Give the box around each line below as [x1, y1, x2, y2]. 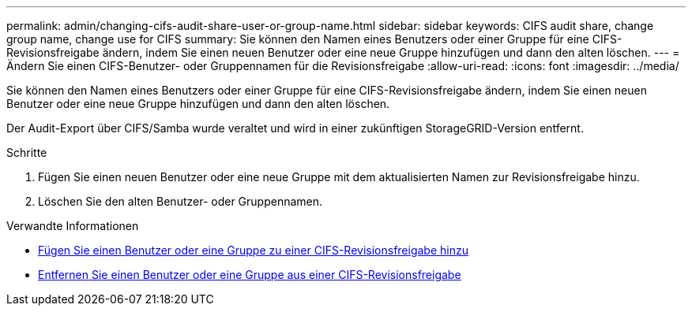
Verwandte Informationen [6, 219, 139, 232]
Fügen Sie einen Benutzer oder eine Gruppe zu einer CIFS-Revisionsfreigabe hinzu [38, 243, 468, 257]
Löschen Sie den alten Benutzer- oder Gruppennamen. [38, 195, 323, 208]
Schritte [6, 146, 47, 159]
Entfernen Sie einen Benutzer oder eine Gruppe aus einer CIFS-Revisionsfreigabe [38, 268, 461, 281]
